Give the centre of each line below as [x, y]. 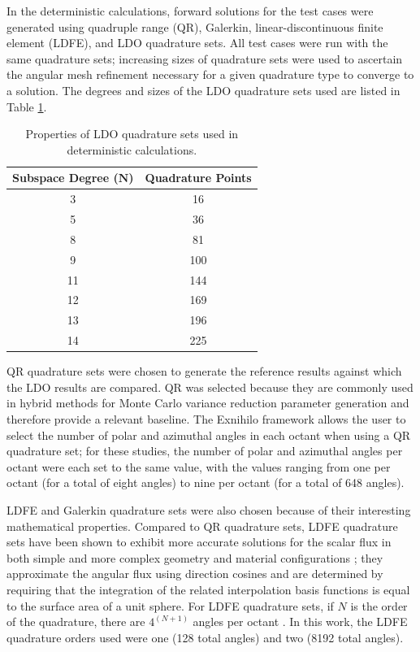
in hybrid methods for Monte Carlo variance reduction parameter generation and [208, 403]
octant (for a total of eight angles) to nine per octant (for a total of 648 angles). [206, 482]
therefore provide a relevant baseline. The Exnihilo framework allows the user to [206, 418]
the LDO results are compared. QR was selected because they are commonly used [210, 387]
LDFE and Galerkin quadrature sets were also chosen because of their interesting [209, 509]
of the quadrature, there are [76, 622]
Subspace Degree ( [65, 178]
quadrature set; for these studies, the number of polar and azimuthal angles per [205, 451]
